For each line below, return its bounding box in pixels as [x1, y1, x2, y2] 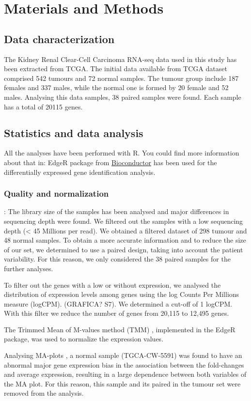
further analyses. [4, 263, 53, 273]
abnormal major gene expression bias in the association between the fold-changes [4, 359, 244, 370]
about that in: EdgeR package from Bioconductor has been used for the [4, 157, 217, 167]
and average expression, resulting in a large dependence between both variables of [4, 369, 247, 379]
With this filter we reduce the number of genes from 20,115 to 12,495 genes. [4, 308, 229, 318]
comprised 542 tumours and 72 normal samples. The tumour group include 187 [4, 73, 239, 83]
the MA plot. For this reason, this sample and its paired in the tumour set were [4, 378, 241, 388]
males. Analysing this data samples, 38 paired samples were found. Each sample [4, 92, 241, 102]
